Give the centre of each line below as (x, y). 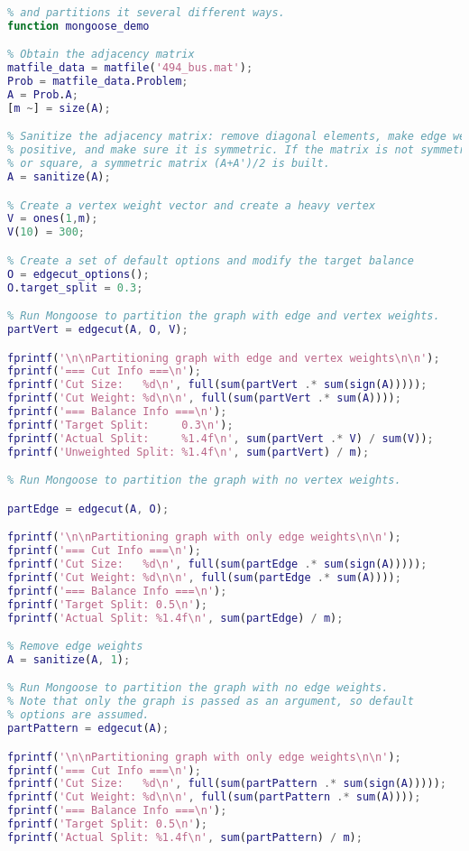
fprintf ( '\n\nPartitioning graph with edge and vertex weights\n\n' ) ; (224, 358)
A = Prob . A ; (43, 95)
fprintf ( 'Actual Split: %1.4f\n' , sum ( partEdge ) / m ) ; (175, 618)
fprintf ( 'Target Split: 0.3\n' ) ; (120, 425)
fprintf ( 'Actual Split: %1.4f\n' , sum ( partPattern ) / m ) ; (185, 837)
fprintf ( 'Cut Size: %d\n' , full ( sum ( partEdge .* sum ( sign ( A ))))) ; (217, 564)
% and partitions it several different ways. (146, 13)
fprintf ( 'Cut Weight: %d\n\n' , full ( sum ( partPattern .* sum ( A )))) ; (214, 797)
